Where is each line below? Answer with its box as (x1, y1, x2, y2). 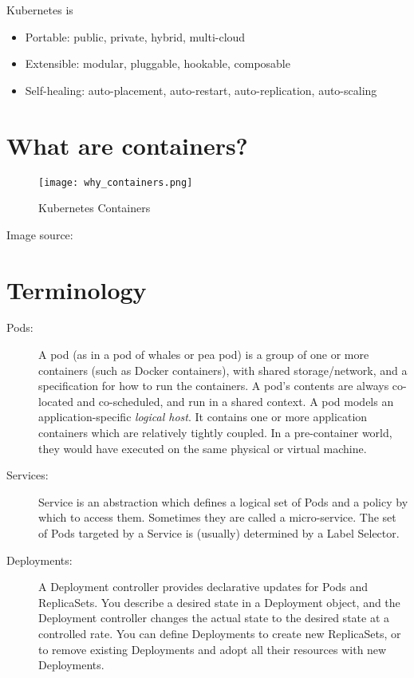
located (38, 392, 73, 409)
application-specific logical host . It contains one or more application (38, 408, 368, 425)
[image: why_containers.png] (38, 176, 193, 188)
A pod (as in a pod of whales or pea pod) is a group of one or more (38, 346, 369, 363)
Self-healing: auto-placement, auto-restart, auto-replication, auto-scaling (25, 81, 377, 98)
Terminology (6, 273, 147, 305)
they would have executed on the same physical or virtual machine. (38, 440, 367, 456)
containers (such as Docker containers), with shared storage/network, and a (38, 361, 408, 378)
